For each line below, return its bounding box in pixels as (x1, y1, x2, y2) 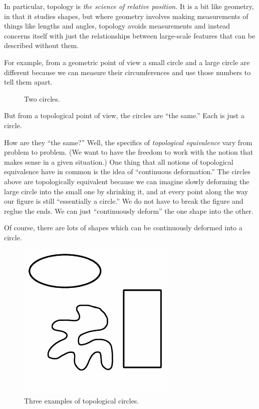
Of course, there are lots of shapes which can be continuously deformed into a (4, 222, 242, 233)
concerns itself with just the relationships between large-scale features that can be (4, 30, 255, 41)
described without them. (4, 40, 79, 51)
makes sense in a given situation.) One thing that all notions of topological (4, 156, 233, 167)
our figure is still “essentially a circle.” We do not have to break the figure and (4, 196, 243, 206)
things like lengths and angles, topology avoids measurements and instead (4, 21, 230, 31)
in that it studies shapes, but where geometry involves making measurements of (4, 11, 248, 21)
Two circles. (24, 93, 60, 104)
